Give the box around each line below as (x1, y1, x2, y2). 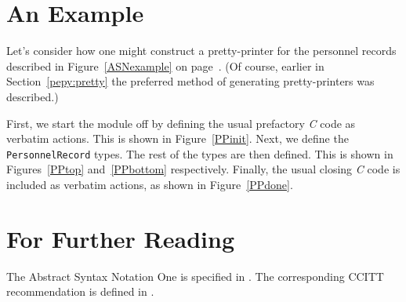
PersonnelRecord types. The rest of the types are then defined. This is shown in (6, 145, 393, 162)
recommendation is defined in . (6, 283, 154, 300)
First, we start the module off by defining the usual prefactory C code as (6, 115, 356, 131)
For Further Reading (6, 222, 234, 254)
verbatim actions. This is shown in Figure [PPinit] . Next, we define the (6, 130, 349, 147)
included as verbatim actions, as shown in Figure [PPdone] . (6, 176, 293, 192)
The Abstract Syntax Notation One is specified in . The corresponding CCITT (6, 267, 384, 284)
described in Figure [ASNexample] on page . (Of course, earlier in (6, 57, 324, 74)
